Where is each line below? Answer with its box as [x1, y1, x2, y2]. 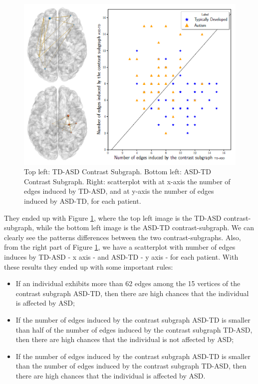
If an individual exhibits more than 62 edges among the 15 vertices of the [15, 278, 241, 289]
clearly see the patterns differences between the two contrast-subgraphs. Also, [4, 232, 241, 242]
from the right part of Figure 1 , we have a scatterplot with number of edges [4, 242, 236, 252]
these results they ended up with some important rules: [4, 261, 173, 272]
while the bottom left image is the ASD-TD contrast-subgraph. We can [36, 222, 254, 233]
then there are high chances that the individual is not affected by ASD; [15, 334, 234, 345]
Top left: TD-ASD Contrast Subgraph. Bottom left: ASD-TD [24, 166, 211, 177]
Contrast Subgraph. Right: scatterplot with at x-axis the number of [24, 176, 231, 186]
